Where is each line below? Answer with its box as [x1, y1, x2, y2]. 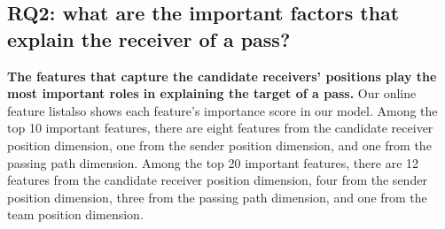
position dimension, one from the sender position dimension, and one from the [7, 135, 432, 154]
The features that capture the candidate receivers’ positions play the [7, 66, 437, 85]
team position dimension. [7, 205, 144, 224]
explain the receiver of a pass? [7, 25, 291, 52]
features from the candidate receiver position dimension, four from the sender [7, 171, 427, 189]
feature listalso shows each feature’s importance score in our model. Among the [7, 101, 438, 119]
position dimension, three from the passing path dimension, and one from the [7, 187, 427, 206]
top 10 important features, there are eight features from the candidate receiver [7, 118, 433, 137]
